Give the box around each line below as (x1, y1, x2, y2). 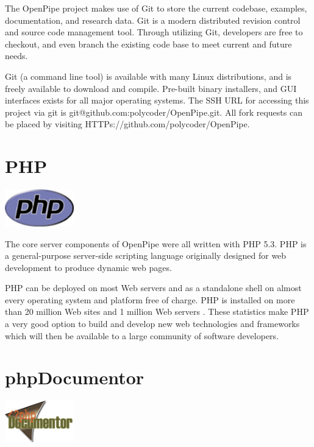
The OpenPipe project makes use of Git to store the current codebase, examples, (5, 2, 307, 14)
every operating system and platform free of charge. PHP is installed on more (5, 293, 295, 306)
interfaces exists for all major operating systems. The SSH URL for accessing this (5, 94, 309, 107)
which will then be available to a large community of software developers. (5, 329, 279, 342)
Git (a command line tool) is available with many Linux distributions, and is (5, 69, 292, 82)
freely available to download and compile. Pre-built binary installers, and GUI (5, 82, 297, 94)
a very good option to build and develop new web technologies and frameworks (5, 317, 300, 330)
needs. (5, 49, 28, 62)
